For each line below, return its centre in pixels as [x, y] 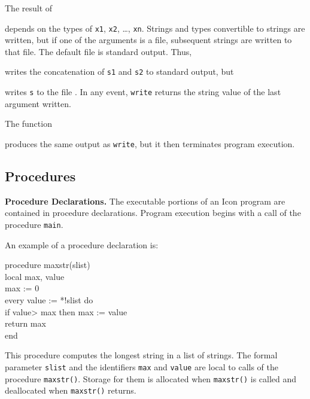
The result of [29, 8]
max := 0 [22, 288]
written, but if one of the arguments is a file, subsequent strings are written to [148, 40]
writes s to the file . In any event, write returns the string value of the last [143, 92]
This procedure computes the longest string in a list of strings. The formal [141, 355]
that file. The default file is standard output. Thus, [98, 51]
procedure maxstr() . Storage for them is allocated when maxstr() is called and [151, 378]
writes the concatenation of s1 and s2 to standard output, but [119, 71]
